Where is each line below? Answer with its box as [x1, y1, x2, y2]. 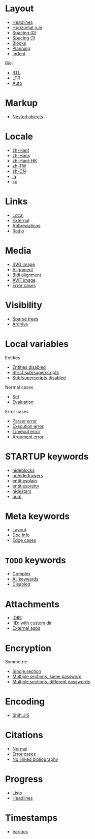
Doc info [12, 532, 30, 538]
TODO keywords [5, 554, 66, 566]
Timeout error [12, 428, 41, 434]
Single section [12, 668, 41, 675]
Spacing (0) [12, 30, 36, 35]
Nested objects [12, 114, 43, 120]
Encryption [5, 643, 52, 654]
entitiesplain [12, 478, 37, 484]
